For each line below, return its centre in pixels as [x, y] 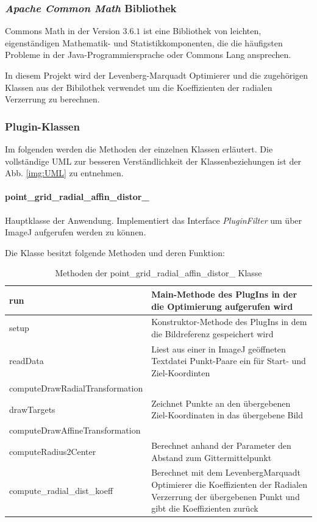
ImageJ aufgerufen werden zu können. [76, 232]
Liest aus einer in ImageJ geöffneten [219, 349]
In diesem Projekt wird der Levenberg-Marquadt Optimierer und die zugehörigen [157, 75]
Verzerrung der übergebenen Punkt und [226, 496]
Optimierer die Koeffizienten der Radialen [229, 484]
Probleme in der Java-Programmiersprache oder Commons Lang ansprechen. [148, 55]
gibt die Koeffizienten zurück [205, 508]
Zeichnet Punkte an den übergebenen [221, 403]
